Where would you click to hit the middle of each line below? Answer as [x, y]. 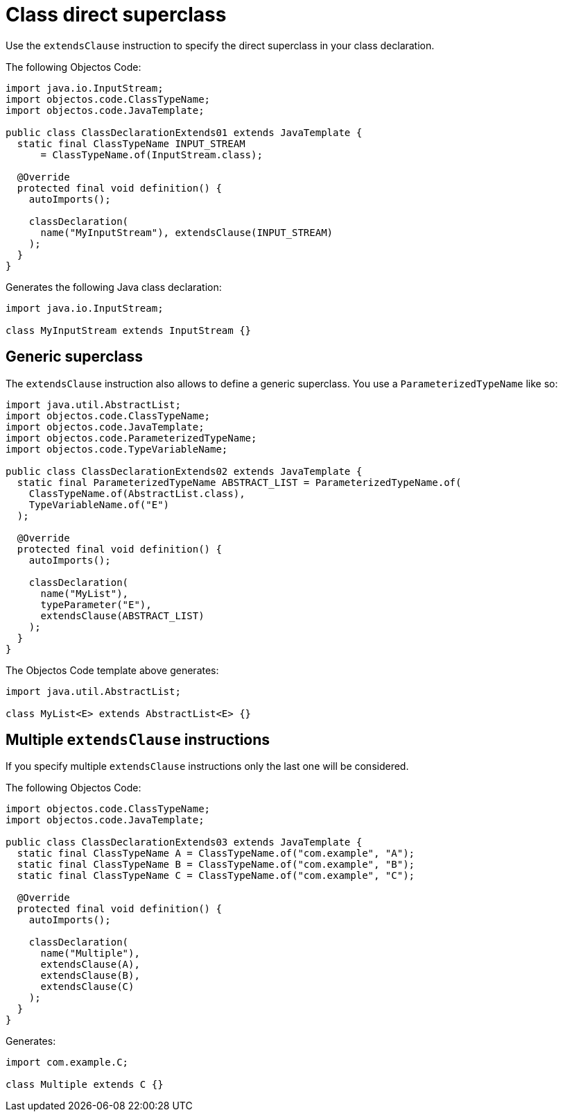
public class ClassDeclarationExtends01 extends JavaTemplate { [184, 132]
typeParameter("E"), [96, 604]
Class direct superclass [116, 15]
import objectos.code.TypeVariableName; [117, 449]
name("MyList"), [85, 593]
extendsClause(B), [90, 976]
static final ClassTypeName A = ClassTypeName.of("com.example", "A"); [216, 854]
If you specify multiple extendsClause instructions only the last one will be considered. [207, 766]
